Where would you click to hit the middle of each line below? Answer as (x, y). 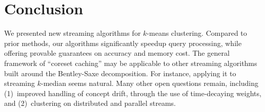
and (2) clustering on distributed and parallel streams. (90, 103)
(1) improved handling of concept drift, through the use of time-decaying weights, (133, 93)
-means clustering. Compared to (197, 33)
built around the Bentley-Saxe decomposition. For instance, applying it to (120, 73)
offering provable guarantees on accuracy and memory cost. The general (117, 53)
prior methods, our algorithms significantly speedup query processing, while (123, 43)
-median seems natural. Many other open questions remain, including (149, 83)
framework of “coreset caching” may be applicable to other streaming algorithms (131, 63)
